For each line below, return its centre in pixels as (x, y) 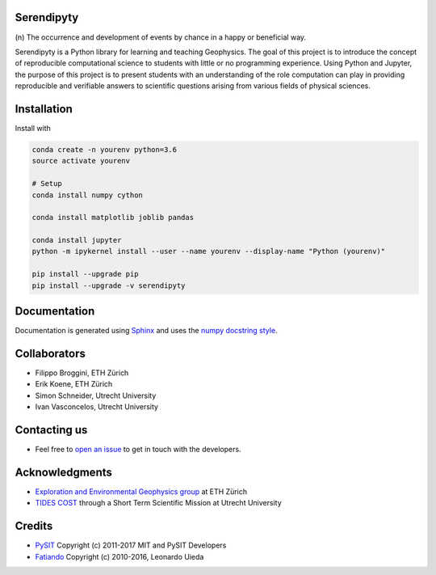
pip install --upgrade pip (85, 274)
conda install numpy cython (87, 195)
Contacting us (51, 430)
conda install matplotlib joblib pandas (113, 218)
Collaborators (50, 353)
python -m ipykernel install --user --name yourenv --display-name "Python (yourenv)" (209, 252)
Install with (33, 128)
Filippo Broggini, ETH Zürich (82, 373)
